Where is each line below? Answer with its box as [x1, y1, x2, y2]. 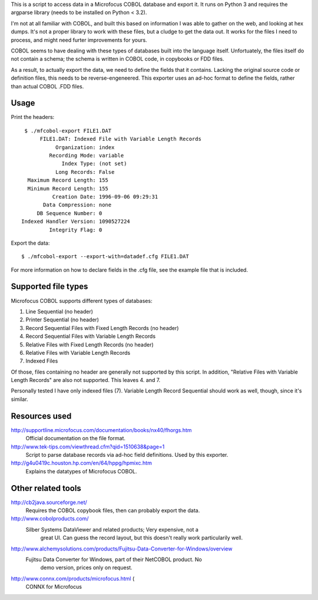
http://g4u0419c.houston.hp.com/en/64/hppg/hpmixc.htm [11, 460, 153, 467]
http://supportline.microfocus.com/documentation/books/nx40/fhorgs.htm [11, 426, 192, 433]
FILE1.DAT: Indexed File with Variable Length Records [39, 136, 201, 143]
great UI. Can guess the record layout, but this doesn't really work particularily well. [40, 534, 243, 542]
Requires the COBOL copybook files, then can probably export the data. [25, 507, 200, 514]
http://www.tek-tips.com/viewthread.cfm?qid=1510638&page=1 [11, 443, 165, 450]
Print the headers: [11, 114, 55, 121]
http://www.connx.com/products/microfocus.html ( [11, 575, 135, 582]
